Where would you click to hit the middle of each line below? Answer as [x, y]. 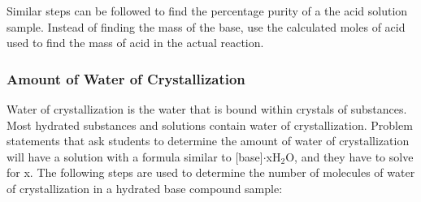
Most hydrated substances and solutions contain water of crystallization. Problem [210, 125]
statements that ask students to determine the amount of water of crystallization [208, 141]
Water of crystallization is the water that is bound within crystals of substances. [207, 109]
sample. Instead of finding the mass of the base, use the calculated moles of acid [206, 26]
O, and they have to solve [349, 156]
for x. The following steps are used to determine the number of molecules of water [211, 172]
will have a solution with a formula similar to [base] [135, 156]
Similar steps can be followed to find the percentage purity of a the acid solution [207, 11]
